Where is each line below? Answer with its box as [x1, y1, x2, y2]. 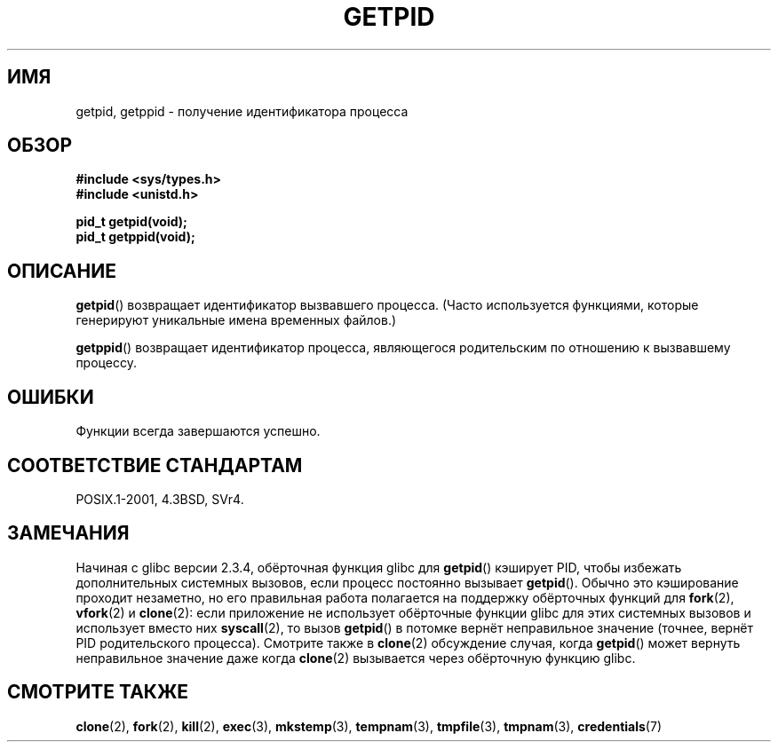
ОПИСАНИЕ [7, 259, 116, 282]
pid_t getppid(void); [75, 229, 195, 245]
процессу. [75, 355, 137, 371]
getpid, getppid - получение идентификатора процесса [75, 103, 409, 119]
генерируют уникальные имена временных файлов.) [75, 312, 397, 328]
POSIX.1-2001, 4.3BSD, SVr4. [75, 491, 244, 507]
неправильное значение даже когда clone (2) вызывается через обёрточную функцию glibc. [75, 650, 636, 666]
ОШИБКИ [7, 385, 94, 408]
